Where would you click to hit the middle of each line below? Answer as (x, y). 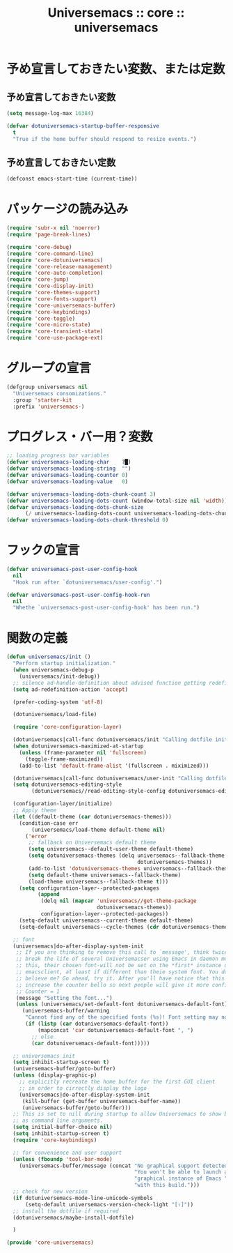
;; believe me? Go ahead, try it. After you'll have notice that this (120, 978)
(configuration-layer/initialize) (63, 804)
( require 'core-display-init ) (50, 286)
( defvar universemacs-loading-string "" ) (69, 469)
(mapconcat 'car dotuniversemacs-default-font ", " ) (115, 1030)
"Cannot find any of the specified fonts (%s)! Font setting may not (128, 1017)
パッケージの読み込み (67, 209)
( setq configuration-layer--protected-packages (89, 888)
